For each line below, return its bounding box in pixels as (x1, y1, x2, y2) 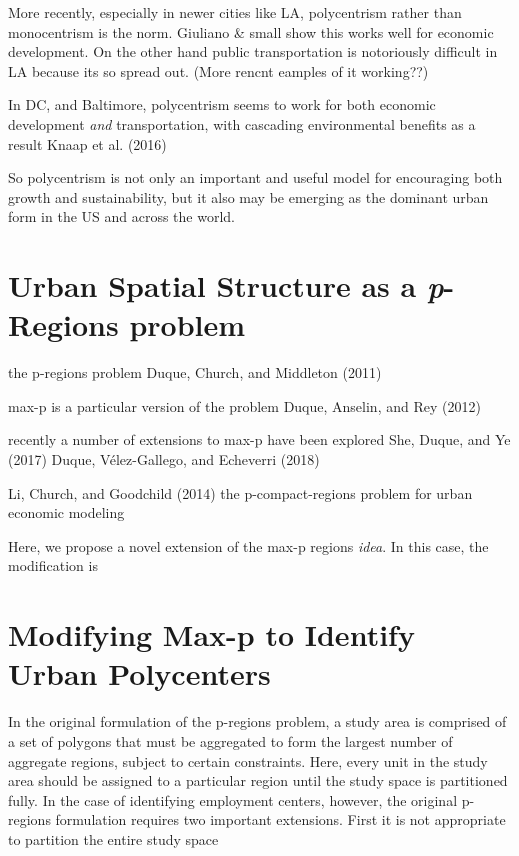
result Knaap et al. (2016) (8, 133, 167, 154)
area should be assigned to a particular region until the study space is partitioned (8, 770, 508, 791)
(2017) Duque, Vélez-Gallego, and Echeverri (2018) (8, 449, 320, 470)
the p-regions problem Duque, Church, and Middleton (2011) (8, 362, 382, 383)
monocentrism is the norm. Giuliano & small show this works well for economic (8, 21, 494, 42)
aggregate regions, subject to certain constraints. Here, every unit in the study (8, 750, 488, 771)
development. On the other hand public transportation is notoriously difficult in (8, 41, 498, 62)
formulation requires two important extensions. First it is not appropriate (55, 809, 506, 830)
